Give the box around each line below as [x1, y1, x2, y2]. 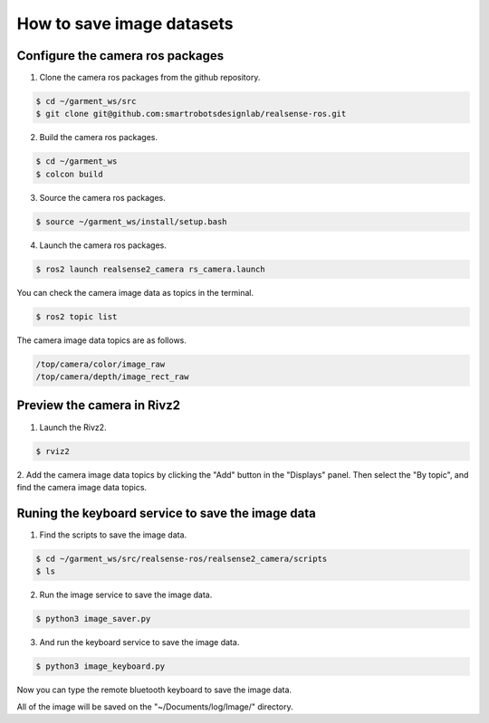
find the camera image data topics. [16, 481, 148, 492]
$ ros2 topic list [35, 311, 118, 321]
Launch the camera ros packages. [39, 240, 168, 251]
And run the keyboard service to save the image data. [39, 637, 240, 648]
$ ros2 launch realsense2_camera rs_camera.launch [35, 263, 266, 274]
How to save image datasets [16, 14, 235, 33]
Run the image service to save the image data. [39, 589, 213, 601]
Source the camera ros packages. [39, 192, 167, 203]
